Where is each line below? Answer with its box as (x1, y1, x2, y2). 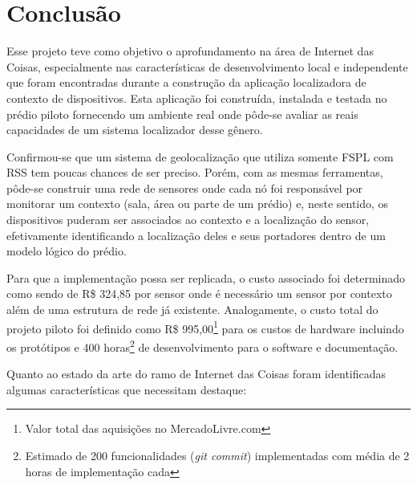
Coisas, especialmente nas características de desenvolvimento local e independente (6, 58, 408, 75)
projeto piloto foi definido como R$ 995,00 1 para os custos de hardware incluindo (6, 317, 404, 336)
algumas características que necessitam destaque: (6, 381, 247, 397)
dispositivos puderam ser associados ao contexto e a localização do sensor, (6, 211, 370, 228)
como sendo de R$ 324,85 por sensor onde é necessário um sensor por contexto (6, 285, 392, 302)
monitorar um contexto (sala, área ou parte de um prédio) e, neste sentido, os (6, 195, 389, 212)
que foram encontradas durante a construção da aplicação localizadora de (6, 74, 366, 91)
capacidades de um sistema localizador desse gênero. (6, 121, 263, 138)
